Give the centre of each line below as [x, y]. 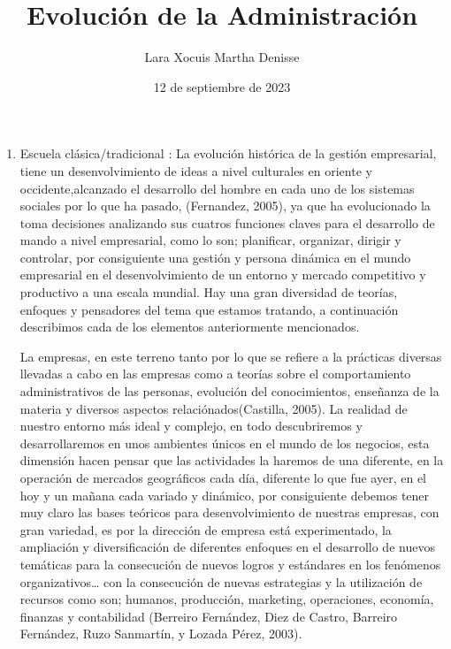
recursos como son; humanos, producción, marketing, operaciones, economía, [227, 599]
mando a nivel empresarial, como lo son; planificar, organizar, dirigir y [210, 240]
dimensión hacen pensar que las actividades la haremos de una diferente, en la [232, 460]
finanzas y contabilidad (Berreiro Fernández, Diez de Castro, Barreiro [209, 616]
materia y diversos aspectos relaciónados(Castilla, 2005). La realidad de [214, 408]
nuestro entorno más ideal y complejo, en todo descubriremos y [191, 426]
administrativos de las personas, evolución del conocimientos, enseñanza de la [229, 391]
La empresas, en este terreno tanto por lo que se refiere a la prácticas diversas [231, 356]
